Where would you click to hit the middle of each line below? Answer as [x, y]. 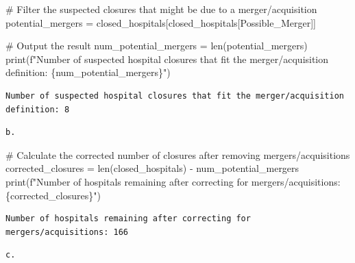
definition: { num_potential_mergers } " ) [88, 72]
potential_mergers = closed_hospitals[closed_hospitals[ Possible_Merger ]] [161, 22]
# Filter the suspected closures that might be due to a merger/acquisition [161, 9]
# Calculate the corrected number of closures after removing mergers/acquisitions [178, 154]
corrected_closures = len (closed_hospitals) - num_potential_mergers [152, 168]
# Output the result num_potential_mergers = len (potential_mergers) [157, 46]
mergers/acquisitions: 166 [67, 232]
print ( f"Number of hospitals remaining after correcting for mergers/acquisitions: [173, 181]
